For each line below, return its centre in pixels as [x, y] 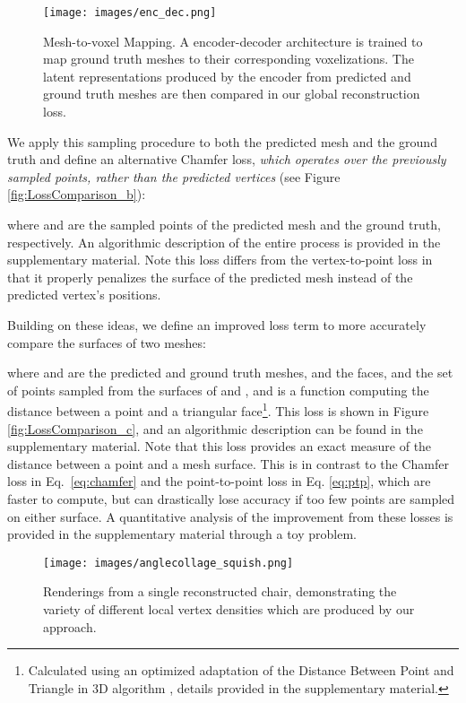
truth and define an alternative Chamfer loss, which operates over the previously [227, 159]
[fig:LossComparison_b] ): [77, 194]
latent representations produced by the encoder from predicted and [227, 76]
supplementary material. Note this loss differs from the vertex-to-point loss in [220, 260]
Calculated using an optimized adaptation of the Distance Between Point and [241, 670]
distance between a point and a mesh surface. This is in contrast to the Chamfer [228, 463]
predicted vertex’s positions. [84, 295]
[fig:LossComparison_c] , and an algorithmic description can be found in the [215, 428]
